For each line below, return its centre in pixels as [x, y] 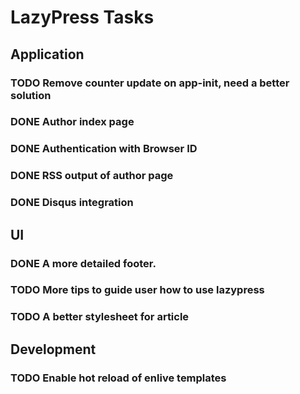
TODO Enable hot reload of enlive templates [118, 378]
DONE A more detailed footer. [83, 263]
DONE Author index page [72, 122]
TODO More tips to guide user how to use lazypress [137, 290]
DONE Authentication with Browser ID [104, 149]
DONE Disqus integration [72, 203]
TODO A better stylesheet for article [100, 317]
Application [47, 54]
